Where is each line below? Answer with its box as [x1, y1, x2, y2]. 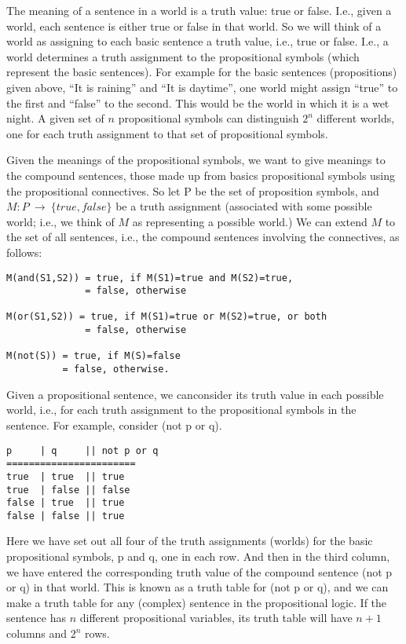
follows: [6, 243, 42, 260]
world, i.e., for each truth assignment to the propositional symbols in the [6, 401, 357, 418]
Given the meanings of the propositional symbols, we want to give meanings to [6, 152, 386, 168]
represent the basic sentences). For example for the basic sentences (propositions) [6, 64, 397, 80]
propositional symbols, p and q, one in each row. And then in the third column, [6, 548, 390, 565]
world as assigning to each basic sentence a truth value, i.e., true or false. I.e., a [6, 33, 389, 49]
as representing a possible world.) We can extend [132, 213, 368, 229]
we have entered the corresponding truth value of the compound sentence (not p [6, 563, 393, 580]
